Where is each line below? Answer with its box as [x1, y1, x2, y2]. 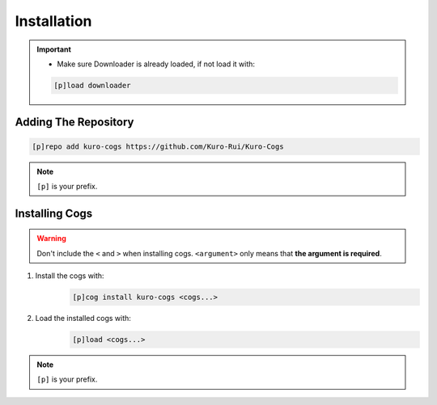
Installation [15, 12, 92, 30]
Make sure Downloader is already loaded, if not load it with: [57, 59, 255, 69]
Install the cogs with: [35, 271, 104, 281]
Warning [36, 234, 66, 243]
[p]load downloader [53, 81, 131, 90]
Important [36, 44, 72, 54]
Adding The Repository [15, 116, 134, 129]
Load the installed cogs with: [35, 314, 131, 323]
